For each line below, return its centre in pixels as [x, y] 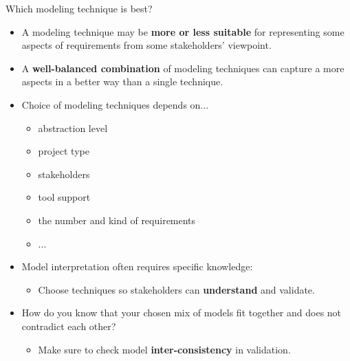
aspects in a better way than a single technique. [122, 81]
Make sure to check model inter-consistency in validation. [164, 349]
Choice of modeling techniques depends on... [115, 104]
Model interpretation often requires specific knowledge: [137, 266]
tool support [64, 197]
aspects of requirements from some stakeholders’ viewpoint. [146, 45]
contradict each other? [69, 326]
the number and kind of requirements [117, 220]
